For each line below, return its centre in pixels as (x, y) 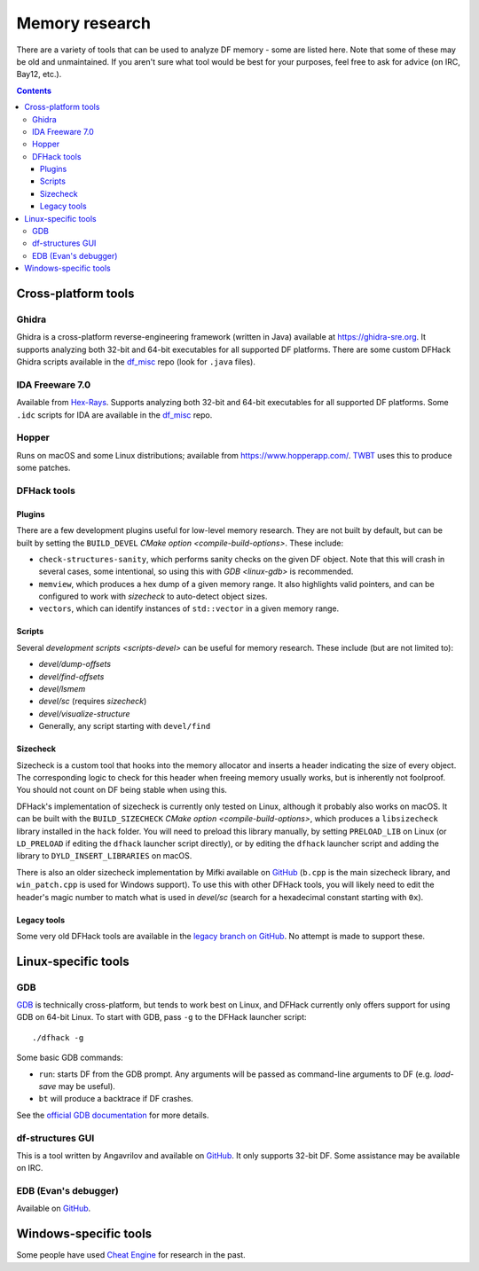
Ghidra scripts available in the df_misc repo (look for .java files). (136, 362)
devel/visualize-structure (84, 713)
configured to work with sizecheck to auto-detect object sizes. (153, 596)
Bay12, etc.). (39, 75)
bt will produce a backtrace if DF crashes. (116, 1099)
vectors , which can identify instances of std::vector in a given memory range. (189, 608)
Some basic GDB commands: (70, 1058)
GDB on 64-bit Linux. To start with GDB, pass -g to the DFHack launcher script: (161, 1017)
